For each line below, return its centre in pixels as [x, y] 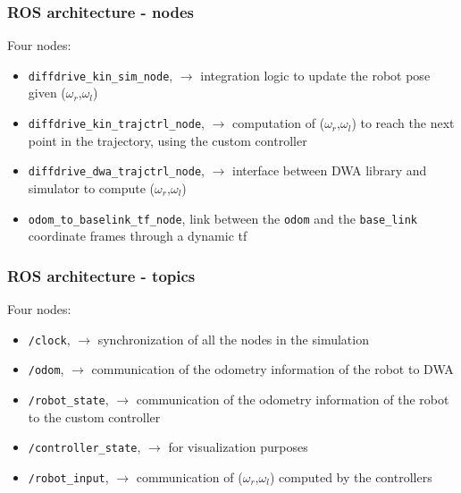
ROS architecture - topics [101, 275]
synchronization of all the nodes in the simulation [233, 339]
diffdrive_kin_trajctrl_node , [116, 123]
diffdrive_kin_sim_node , [101, 75]
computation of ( [279, 123]
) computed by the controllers [351, 476]
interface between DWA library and [330, 170]
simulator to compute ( [92, 187]
